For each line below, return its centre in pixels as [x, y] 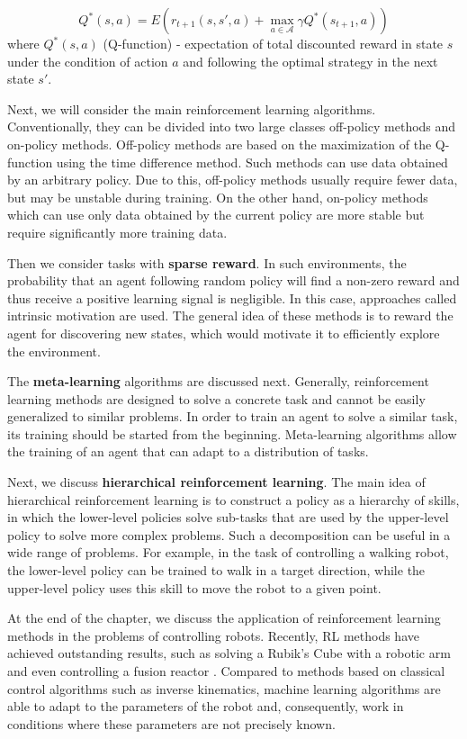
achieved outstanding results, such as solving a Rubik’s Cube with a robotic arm [229, 653]
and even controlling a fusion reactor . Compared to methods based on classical [226, 671]
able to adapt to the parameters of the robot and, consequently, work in [206, 706]
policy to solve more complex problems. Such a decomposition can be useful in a [229, 534]
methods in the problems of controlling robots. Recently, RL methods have [213, 635]
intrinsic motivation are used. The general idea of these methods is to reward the [230, 315]
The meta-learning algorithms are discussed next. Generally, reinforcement [218, 381]
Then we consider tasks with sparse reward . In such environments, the [207, 262]
